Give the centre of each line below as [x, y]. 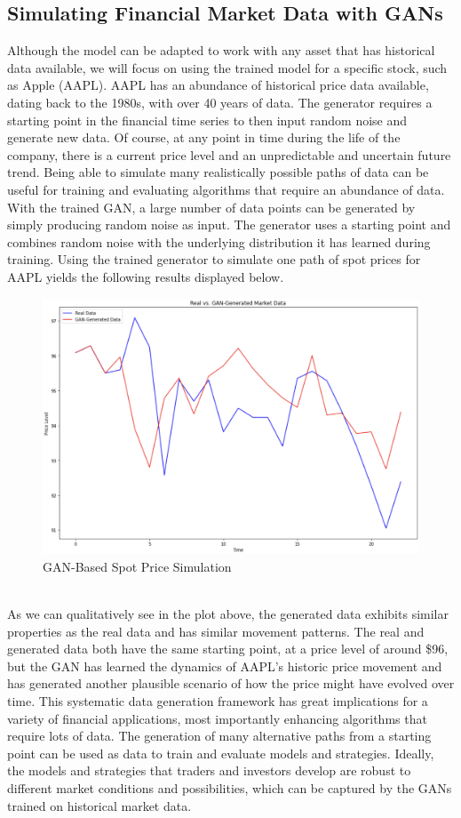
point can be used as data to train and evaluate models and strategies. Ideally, [221, 753]
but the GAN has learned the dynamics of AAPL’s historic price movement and [225, 666]
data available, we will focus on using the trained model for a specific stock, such [227, 67]
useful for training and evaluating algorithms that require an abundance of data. [226, 189]
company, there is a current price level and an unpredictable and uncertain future [229, 154]
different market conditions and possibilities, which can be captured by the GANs [230, 788]
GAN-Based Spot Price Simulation [137, 566]
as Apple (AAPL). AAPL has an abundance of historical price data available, [218, 85]
